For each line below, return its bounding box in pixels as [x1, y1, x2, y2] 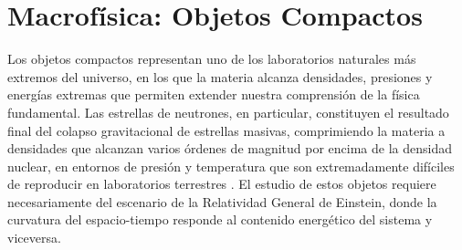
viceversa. [7, 228, 61, 247]
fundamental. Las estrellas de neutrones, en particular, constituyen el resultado [7, 102, 449, 121]
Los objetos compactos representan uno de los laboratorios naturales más [7, 49, 416, 68]
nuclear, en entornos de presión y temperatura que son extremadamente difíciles [7, 156, 455, 175]
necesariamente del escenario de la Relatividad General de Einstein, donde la [7, 192, 437, 211]
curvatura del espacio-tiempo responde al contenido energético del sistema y [7, 210, 433, 229]
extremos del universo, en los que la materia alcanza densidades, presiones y [7, 67, 433, 86]
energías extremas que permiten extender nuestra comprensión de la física [7, 85, 420, 104]
